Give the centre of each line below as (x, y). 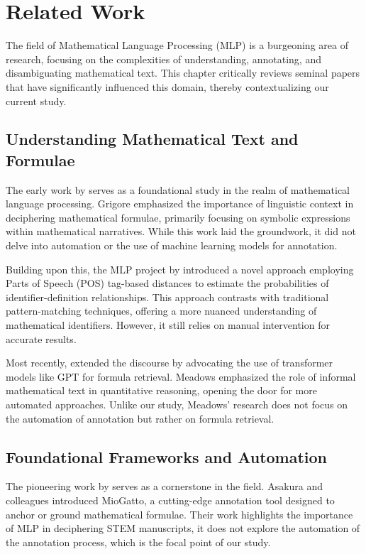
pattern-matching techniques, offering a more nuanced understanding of (161, 311)
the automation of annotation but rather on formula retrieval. (140, 418)
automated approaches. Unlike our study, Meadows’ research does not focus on (177, 404)
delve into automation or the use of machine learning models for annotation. (172, 245)
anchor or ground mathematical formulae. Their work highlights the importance (179, 514)
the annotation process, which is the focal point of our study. (138, 542)
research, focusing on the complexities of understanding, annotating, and (163, 59)
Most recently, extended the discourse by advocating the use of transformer (170, 363)
